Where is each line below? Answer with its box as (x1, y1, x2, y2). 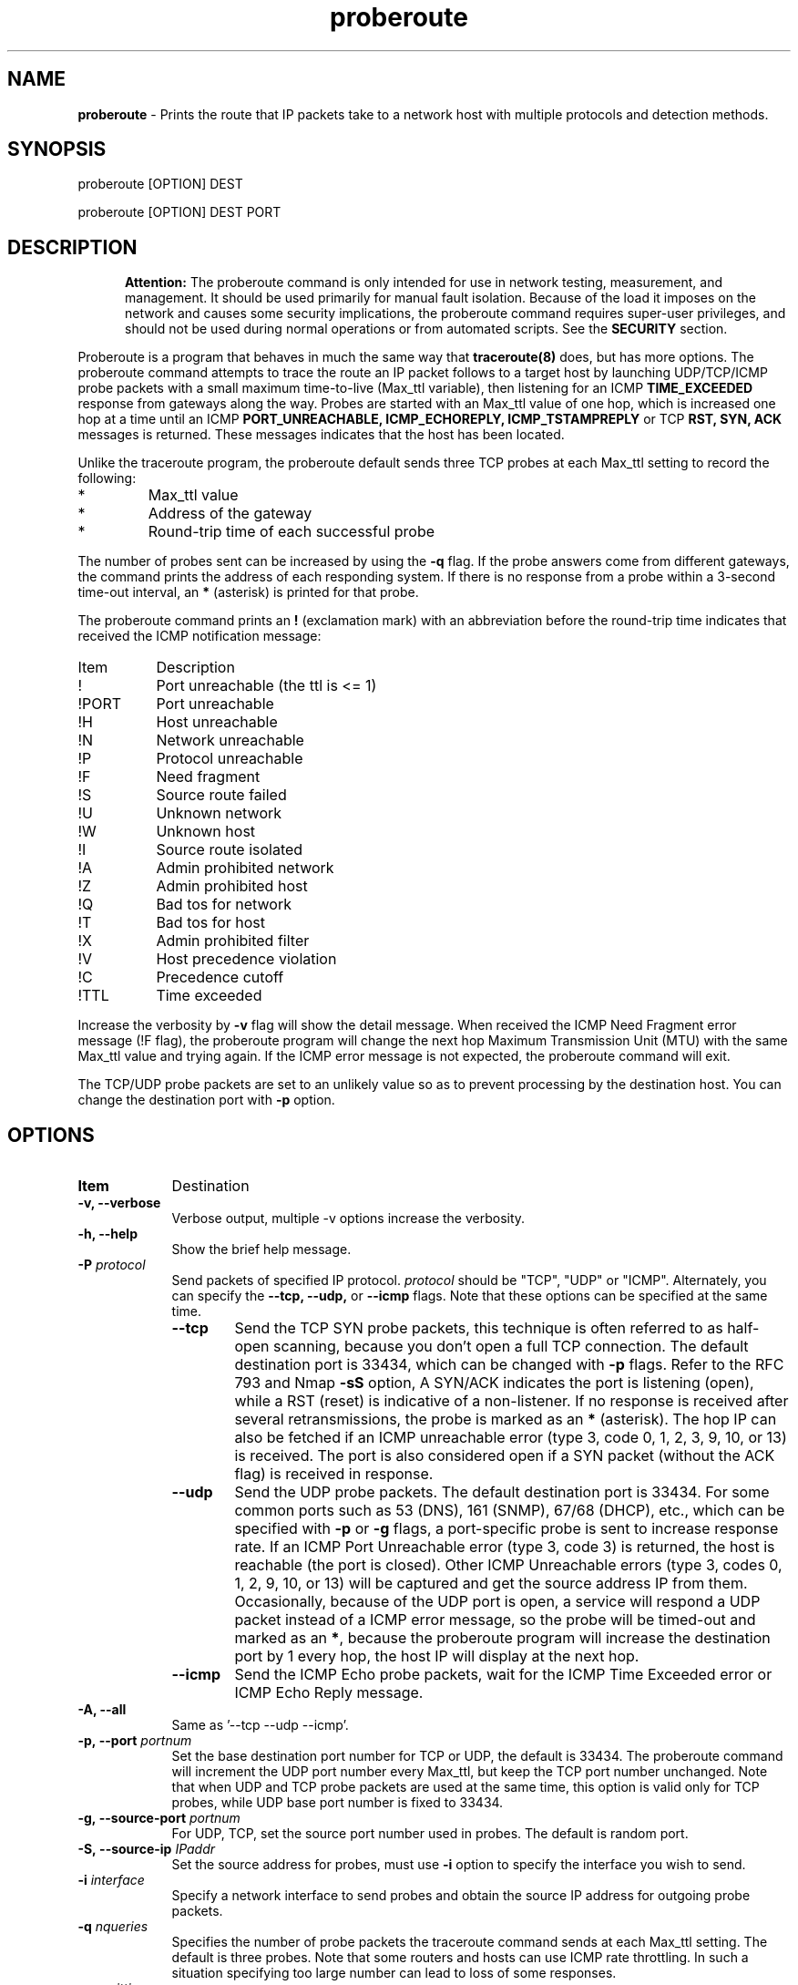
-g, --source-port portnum (77, 1810, 240, 1826)
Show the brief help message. (171, 1241, 352, 1258)
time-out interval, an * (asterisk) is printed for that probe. (77, 584, 419, 601)
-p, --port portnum (77, 1733, 192, 1749)
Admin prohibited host (156, 877, 308, 896)
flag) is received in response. (234, 1465, 434, 1484)
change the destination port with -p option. (77, 1092, 335, 1108)
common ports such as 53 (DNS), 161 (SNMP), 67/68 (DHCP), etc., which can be (234, 1501, 785, 1520)
